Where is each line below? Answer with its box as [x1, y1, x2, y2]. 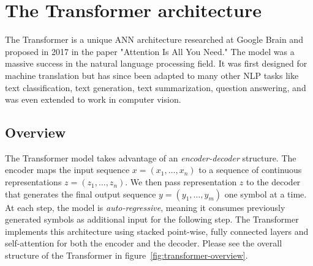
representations [5, 175, 62, 188]
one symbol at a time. [224, 187, 307, 200]
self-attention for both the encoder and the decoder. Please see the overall [5, 237, 282, 249]
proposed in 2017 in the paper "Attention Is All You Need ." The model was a [5, 45, 295, 57]
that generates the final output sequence [5, 187, 156, 200]
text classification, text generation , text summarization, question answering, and [5, 81, 306, 94]
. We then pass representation [125, 175, 237, 188]
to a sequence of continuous [198, 163, 302, 176]
